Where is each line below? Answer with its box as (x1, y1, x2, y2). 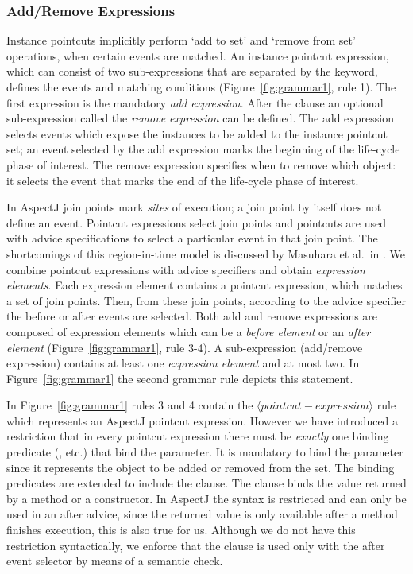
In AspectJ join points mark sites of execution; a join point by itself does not (6, 199, 382, 215)
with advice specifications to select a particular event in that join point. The (6, 230, 378, 246)
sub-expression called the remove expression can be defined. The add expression (6, 110, 394, 126)
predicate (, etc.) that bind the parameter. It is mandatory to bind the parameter (6, 444, 403, 460)
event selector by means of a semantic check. (6, 553, 223, 569)
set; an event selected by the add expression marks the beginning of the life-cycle (6, 141, 400, 157)
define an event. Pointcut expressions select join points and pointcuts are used (6, 214, 386, 231)
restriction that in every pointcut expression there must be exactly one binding (6, 428, 389, 444)
